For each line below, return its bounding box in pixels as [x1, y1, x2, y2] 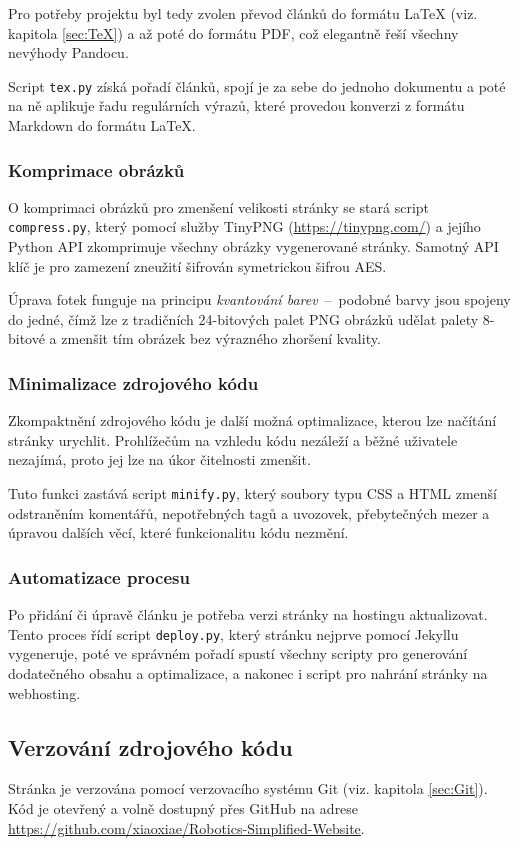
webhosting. [8, 682, 81, 703]
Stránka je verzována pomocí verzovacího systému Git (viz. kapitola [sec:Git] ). [8, 778, 488, 799]
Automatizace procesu [8, 564, 190, 589]
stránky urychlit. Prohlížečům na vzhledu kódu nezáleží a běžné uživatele [8, 429, 458, 450]
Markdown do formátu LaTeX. [8, 115, 196, 136]
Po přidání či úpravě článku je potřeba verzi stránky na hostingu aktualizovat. [8, 604, 488, 625]
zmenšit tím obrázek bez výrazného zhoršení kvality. [61, 328, 381, 349]
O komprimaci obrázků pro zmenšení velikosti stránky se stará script [8, 196, 430, 217]
